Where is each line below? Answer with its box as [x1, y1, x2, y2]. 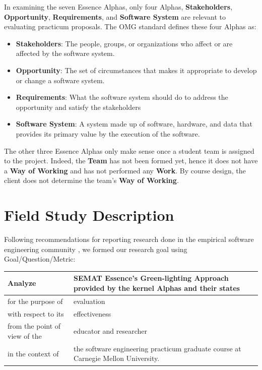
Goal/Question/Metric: [4, 254, 76, 264]
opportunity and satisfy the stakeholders [16, 101, 141, 112]
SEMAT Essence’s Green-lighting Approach [73, 273, 229, 283]
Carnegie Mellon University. [73, 353, 160, 363]
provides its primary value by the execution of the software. [16, 128, 200, 139]
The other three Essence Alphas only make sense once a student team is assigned [4, 145, 254, 156]
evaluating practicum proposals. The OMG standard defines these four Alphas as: [4, 21, 256, 32]
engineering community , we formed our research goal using [4, 243, 187, 254]
